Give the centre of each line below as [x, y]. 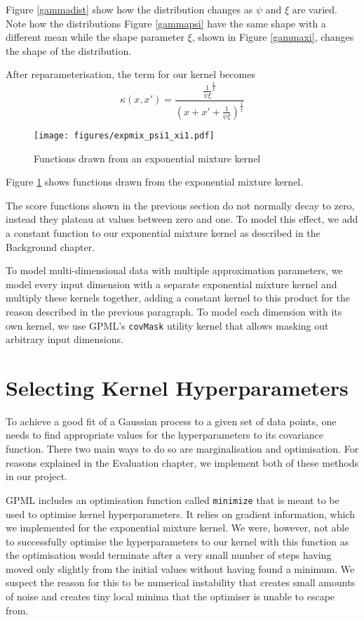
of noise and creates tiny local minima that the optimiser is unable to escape [170, 596]
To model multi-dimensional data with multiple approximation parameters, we [174, 270]
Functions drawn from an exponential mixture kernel [147, 158]
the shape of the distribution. [69, 50]
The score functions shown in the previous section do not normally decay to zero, [180, 205]
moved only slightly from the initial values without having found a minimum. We [180, 568]
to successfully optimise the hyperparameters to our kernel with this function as [177, 541]
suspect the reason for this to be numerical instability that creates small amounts [181, 582]
